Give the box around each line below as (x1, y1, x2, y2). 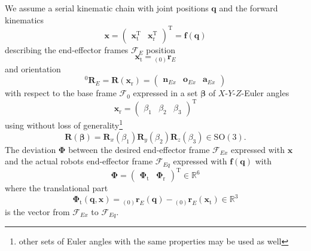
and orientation (5, 62, 61, 75)
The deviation (5, 143, 56, 155)
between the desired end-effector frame (68, 143, 210, 155)
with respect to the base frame (5, 87, 117, 99)
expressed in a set (133, 87, 198, 99)
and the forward (219, 2, 278, 14)
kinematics (5, 13, 44, 26)
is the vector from (5, 205, 70, 218)
